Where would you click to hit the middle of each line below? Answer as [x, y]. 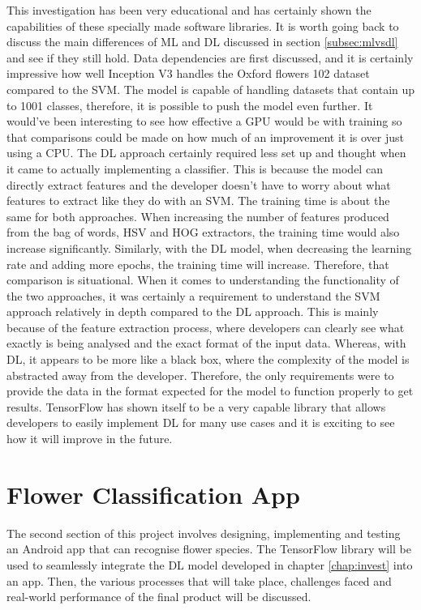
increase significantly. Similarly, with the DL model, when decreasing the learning [209, 247]
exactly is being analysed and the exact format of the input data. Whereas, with [206, 343]
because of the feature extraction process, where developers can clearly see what [206, 327]
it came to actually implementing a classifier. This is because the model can [195, 168]
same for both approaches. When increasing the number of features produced [198, 216]
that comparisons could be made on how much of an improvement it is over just [205, 137]
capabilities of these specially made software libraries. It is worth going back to [203, 26]
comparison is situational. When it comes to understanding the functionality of [203, 280]
